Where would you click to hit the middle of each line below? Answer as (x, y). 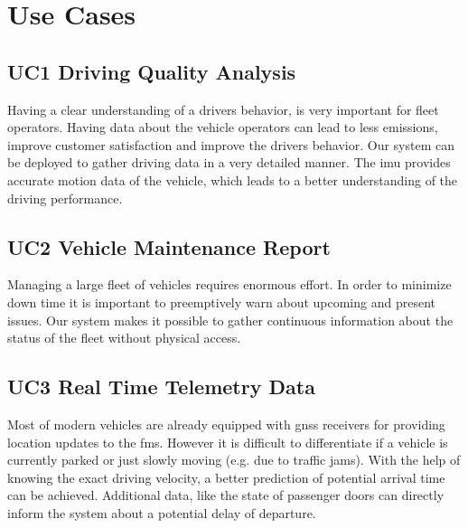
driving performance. (65, 198)
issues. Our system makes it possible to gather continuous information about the (230, 320)
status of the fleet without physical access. (124, 338)
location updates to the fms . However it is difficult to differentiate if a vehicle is (228, 442)
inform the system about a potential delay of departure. (162, 512)
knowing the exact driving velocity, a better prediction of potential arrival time (226, 477)
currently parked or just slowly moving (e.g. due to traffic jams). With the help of (234, 460)
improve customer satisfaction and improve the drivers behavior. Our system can (231, 144)
